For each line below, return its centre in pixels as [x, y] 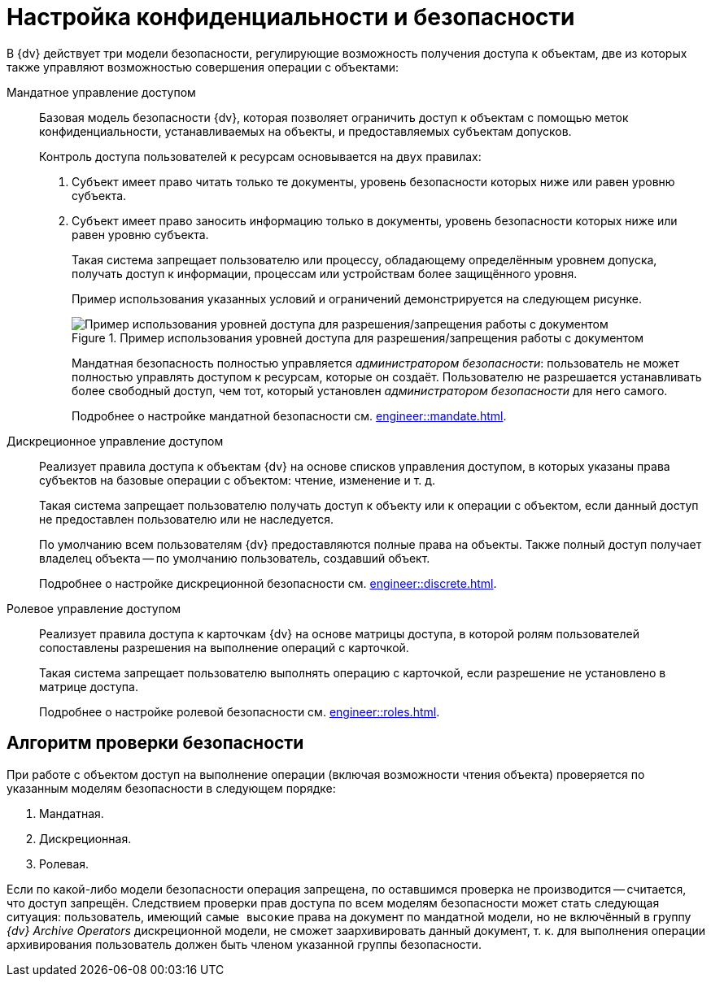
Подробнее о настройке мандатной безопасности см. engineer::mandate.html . [289, 415]
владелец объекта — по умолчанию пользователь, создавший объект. [235, 558]
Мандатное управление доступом [101, 92]
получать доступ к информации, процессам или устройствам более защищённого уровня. [325, 273]
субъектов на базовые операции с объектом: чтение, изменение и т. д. [238, 480]
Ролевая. [64, 863]
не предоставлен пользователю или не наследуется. [186, 519]
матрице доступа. [89, 686]
